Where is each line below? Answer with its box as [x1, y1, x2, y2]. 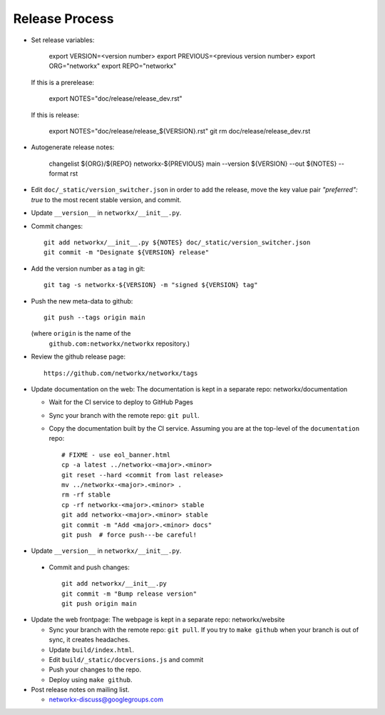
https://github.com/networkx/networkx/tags [43, 369, 198, 377]
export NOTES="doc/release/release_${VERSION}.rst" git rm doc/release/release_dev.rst [48, 126, 311, 135]
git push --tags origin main [43, 313, 145, 321]
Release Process [13, 11, 114, 26]
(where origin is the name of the [31, 329, 131, 338]
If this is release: [31, 111, 80, 119]
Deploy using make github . [48, 675, 133, 684]
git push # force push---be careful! [61, 531, 197, 539]
